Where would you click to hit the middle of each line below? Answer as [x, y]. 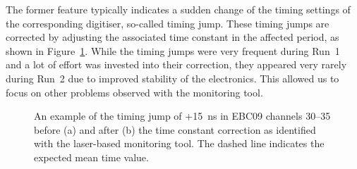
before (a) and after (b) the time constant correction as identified [175, 129]
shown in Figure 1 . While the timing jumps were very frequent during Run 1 [173, 50]
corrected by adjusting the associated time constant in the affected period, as [173, 37]
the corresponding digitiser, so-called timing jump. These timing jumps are [168, 23]
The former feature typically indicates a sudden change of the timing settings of [178, 9]
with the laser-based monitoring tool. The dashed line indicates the [179, 143]
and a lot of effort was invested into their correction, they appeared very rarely [176, 64]
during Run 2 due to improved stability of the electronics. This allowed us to [173, 78]
